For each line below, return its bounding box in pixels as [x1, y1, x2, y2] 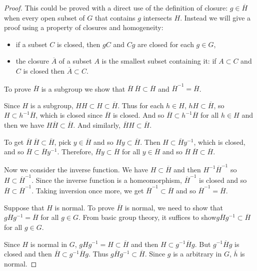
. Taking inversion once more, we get [31, 185, 144, 196]
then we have [4, 120, 44, 130]
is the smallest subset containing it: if [101, 56, 216, 66]
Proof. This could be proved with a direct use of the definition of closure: [4, 3, 228, 13]
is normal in [30, 238, 67, 249]
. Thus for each [117, 100, 164, 110]
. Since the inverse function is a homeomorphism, [31, 174, 182, 185]
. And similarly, [73, 120, 120, 130]
